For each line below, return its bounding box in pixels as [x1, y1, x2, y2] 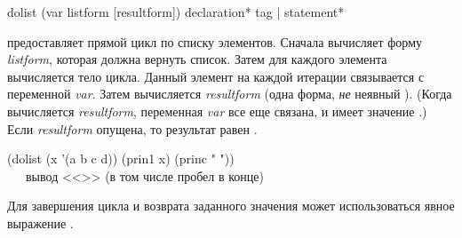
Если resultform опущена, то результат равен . [7, 119, 258, 138]
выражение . [7, 213, 74, 232]
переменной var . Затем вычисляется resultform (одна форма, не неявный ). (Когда [7, 84, 452, 103]
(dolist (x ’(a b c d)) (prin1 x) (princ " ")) [7, 149, 235, 168]
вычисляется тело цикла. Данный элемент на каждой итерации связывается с [7, 67, 425, 85]
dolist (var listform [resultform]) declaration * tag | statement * [7, 3, 345, 20]
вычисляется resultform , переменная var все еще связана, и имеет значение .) [7, 101, 427, 120]
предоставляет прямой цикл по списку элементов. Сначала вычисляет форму [7, 32, 423, 51]
